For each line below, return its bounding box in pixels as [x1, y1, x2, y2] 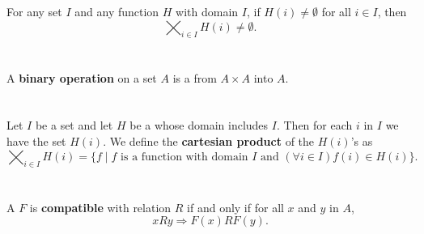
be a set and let [35, 117, 113, 134]
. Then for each [276, 117, 353, 134]
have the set [6, 132, 66, 149]
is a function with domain [121, 151, 248, 163]
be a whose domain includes [129, 117, 269, 134]
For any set [6, 3, 62, 19]
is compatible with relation [29, 198, 172, 215]
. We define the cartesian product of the [103, 132, 315, 149]
